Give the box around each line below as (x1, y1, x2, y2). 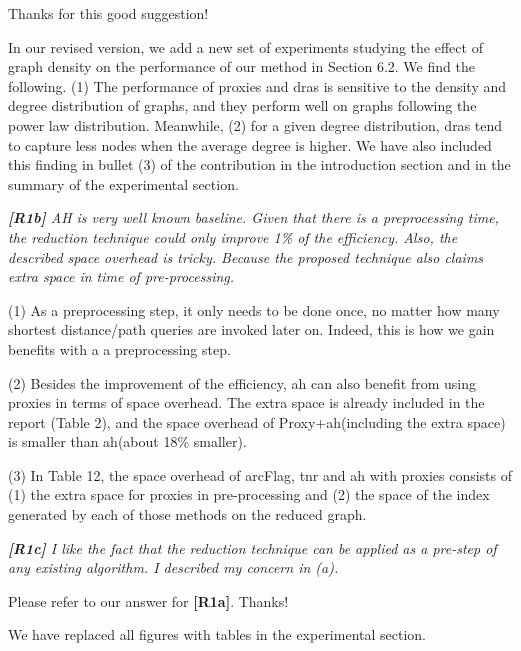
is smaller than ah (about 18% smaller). (8, 431, 247, 452)
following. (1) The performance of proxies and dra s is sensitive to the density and (8, 75, 507, 96)
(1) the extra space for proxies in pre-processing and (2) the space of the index (8, 484, 490, 505)
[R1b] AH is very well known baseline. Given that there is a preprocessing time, (8, 207, 499, 228)
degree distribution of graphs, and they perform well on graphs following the (8, 95, 477, 116)
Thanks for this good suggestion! (8, 3, 209, 23)
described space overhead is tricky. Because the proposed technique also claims (8, 246, 484, 267)
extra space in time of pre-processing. (8, 266, 235, 287)
